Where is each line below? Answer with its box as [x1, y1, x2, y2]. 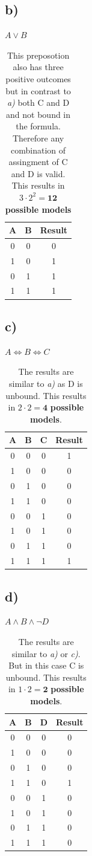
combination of [11, 143, 66, 156]
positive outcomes [5, 72, 71, 85]
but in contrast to [5, 84, 71, 97]
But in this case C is [8, 659, 84, 672]
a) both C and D [7, 96, 70, 109]
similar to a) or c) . [11, 647, 81, 660]
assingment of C [8, 155, 68, 168]
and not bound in [6, 108, 71, 120]
